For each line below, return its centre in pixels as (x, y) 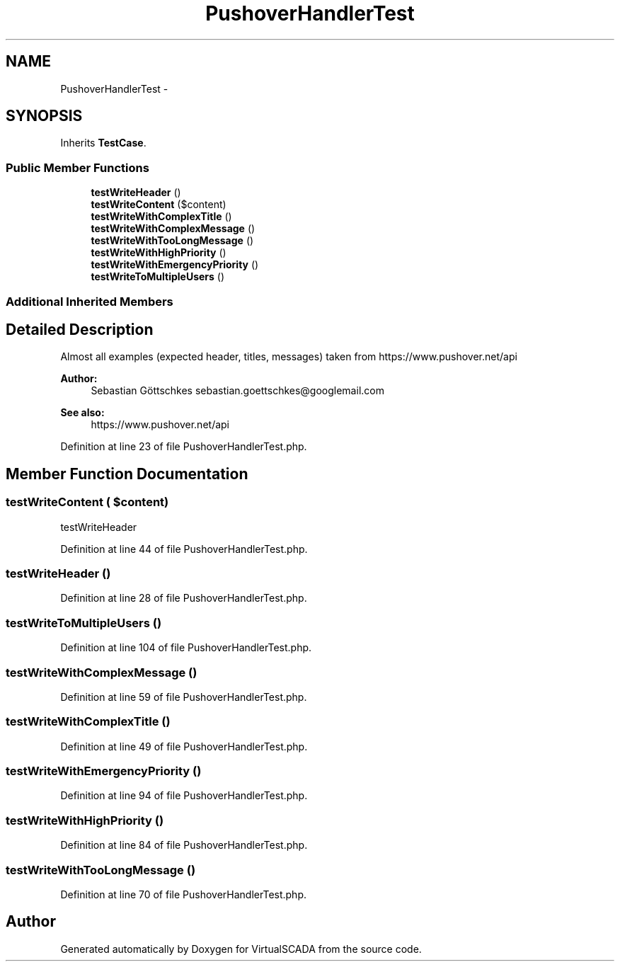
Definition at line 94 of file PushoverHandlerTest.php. (184, 796)
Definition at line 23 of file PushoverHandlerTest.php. (184, 447)
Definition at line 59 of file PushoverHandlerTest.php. (184, 697)
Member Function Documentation (127, 474)
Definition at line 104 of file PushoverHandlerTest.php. (186, 648)
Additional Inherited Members (90, 301)
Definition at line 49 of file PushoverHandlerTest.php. (184, 746)
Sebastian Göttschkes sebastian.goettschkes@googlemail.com (237, 391)
